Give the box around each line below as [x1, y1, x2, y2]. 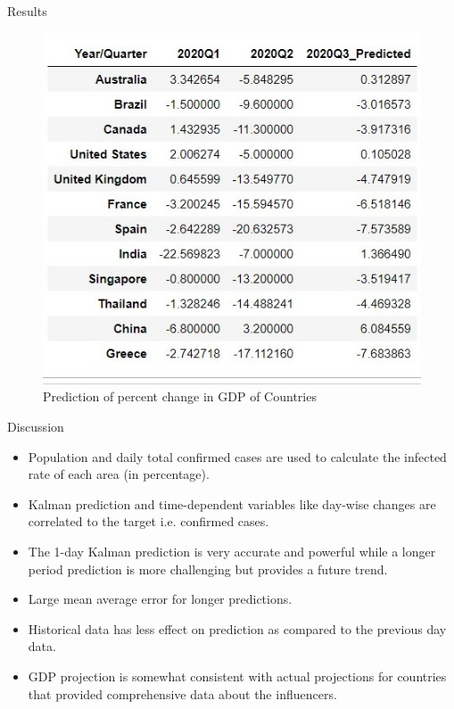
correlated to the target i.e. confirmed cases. [28, 512, 269, 531]
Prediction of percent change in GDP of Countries [43, 387, 317, 406]
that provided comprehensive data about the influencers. [28, 684, 337, 703]
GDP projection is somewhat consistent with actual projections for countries [28, 666, 447, 685]
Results [7, 2, 47, 20]
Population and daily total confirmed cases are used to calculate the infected [28, 447, 447, 466]
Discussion [7, 417, 64, 435]
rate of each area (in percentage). [28, 465, 210, 483]
